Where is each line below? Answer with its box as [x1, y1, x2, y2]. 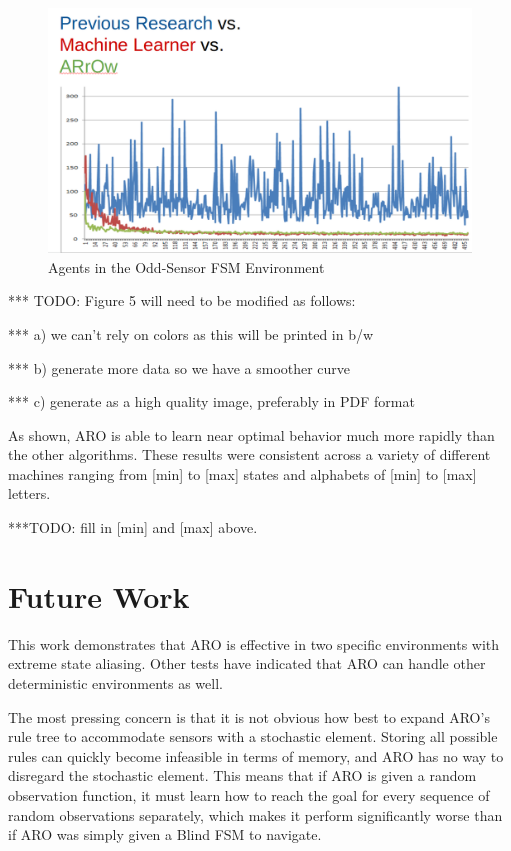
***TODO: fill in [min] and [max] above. [8, 517, 258, 538]
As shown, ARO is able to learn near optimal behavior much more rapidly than [8, 424, 495, 445]
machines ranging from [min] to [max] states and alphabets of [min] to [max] [8, 463, 477, 484]
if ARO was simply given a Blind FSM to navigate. [8, 824, 322, 845]
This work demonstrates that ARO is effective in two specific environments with [8, 633, 500, 654]
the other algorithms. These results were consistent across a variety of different [8, 444, 491, 465]
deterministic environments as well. [8, 672, 223, 693]
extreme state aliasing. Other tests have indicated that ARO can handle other [8, 653, 486, 674]
